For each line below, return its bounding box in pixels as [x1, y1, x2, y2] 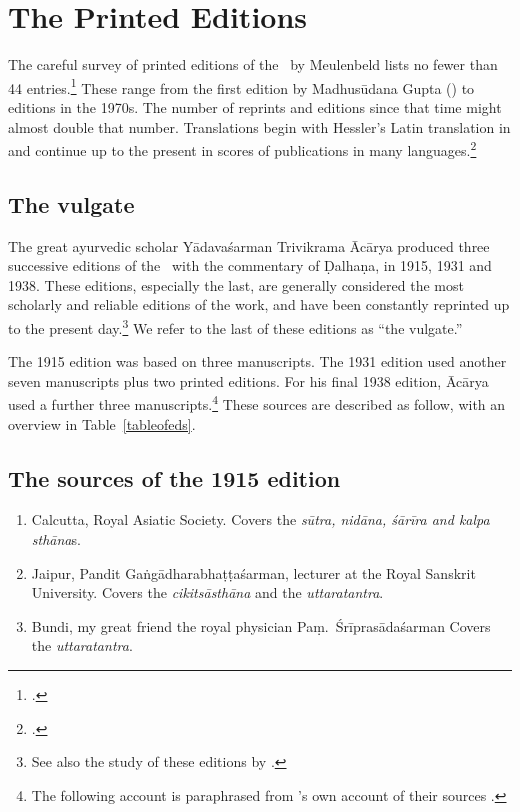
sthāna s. [31, 529, 81, 550]
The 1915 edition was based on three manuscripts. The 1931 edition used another [8, 351, 507, 372]
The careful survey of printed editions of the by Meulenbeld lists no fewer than [8, 54, 498, 75]
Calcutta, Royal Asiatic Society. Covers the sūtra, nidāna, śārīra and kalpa [31, 509, 490, 530]
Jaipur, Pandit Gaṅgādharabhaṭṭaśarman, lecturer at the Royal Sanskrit [31, 562, 476, 583]
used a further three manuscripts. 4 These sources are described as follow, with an [8, 391, 506, 415]
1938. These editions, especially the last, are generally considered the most [8, 274, 464, 295]
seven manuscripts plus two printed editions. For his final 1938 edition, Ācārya [8, 370, 489, 391]
